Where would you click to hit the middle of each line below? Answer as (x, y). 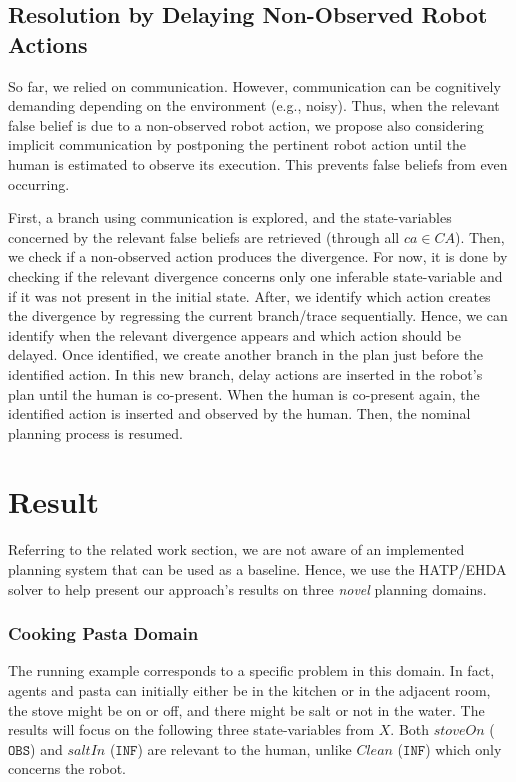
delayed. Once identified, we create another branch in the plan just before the (246, 354)
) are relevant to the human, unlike (244, 748)
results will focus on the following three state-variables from (191, 729)
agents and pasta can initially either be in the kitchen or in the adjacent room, (249, 690)
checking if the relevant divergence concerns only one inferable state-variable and (255, 275)
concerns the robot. (67, 768)
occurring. (39, 183)
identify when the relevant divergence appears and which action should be (234, 334)
